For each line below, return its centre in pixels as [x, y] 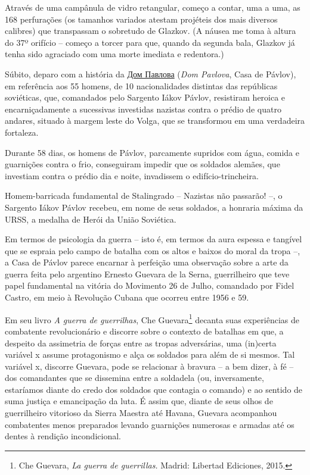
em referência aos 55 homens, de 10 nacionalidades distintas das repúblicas [141, 85]
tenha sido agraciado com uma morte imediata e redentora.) [114, 54]
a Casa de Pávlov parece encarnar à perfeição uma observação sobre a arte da [147, 262]
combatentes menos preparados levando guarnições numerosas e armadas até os [150, 424]
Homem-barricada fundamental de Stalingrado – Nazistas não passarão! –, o [144, 196]
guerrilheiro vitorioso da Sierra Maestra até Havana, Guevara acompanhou [141, 413]
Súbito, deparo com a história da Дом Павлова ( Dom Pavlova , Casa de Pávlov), [151, 74]
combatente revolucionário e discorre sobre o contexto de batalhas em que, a [144, 331]
